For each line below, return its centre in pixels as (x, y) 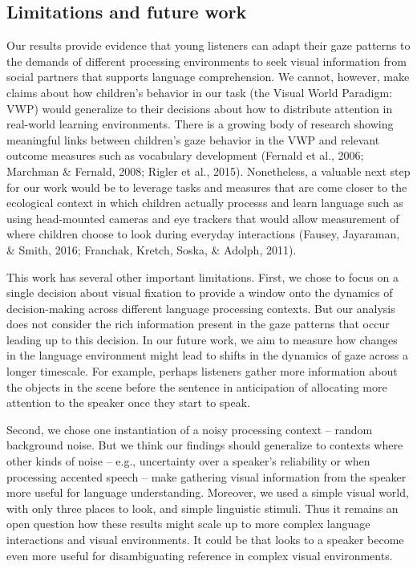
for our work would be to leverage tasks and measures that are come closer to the (207, 187)
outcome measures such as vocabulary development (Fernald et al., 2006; (185, 155)
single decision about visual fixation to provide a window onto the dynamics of (200, 293)
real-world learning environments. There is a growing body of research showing (200, 124)
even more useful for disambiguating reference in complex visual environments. (200, 555)
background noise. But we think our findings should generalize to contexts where (205, 445)
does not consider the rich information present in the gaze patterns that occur (198, 324)
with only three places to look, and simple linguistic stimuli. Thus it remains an (202, 508)
